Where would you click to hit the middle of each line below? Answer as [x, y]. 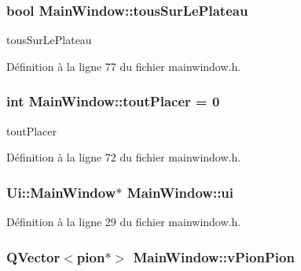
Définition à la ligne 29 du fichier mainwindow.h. [124, 222]
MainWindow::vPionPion [214, 256]
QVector [33, 256]
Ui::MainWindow [61, 192]
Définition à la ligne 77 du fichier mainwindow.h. [124, 66]
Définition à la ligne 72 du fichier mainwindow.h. [124, 157]
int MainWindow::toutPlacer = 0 [113, 101]
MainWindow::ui [180, 192]
